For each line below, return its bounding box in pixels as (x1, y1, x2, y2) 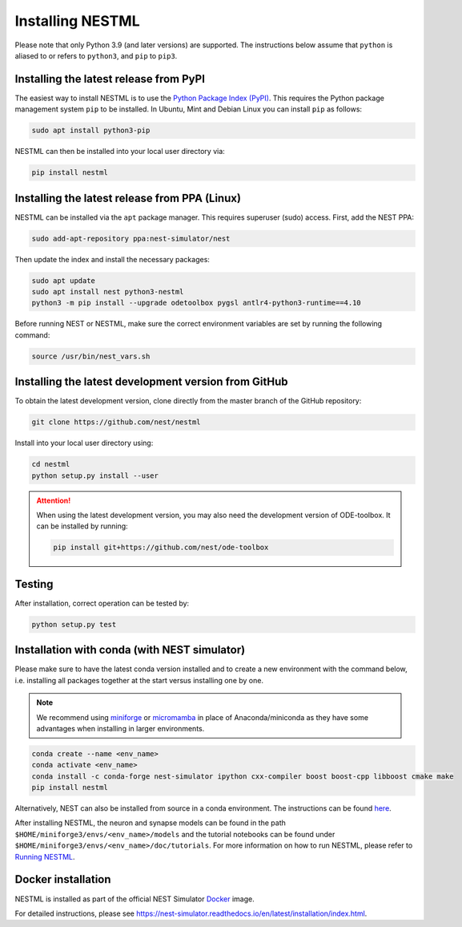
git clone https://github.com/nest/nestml (31, 418, 201, 427)
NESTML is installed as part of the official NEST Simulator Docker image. (14, 894, 255, 904)
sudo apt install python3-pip (31, 126, 151, 136)
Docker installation (14, 872, 111, 886)
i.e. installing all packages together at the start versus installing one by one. (14, 675, 264, 685)
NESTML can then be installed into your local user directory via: (14, 147, 226, 156)
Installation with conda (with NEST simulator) (14, 643, 246, 657)
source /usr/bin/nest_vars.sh (31, 351, 151, 361)
